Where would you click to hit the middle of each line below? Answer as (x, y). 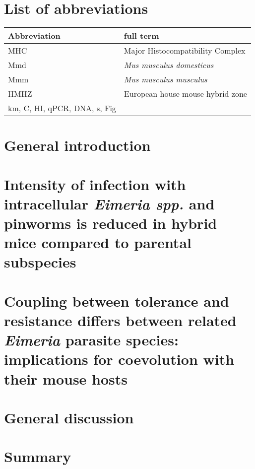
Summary (38, 456)
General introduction (77, 145)
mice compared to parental (98, 242)
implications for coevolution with (119, 359)
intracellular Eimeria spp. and (109, 203)
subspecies (40, 262)
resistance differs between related (120, 320)
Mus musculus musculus (165, 79)
